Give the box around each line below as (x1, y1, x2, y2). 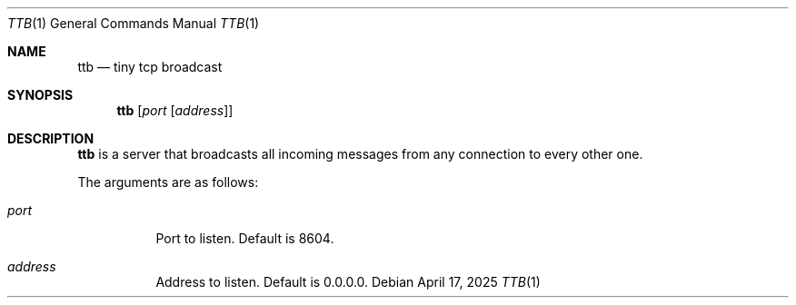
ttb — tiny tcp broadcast (77, 59, 223, 74)
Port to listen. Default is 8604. (155, 231, 334, 246)
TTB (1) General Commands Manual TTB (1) (7, 15, 260, 31)
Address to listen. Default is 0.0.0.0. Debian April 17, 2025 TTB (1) (155, 274, 541, 290)
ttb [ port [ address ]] (116, 103, 234, 118)
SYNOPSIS (7, 87, 74, 103)
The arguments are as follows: (77, 174, 259, 190)
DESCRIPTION (7, 131, 95, 146)
